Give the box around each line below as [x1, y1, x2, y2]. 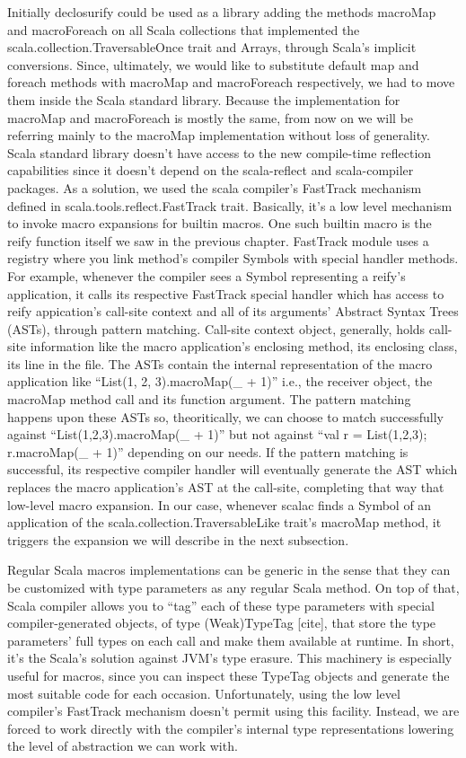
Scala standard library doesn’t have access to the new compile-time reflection [7, 143, 432, 162]
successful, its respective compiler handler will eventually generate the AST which [7, 460, 458, 479]
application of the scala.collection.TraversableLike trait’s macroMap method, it [7, 513, 442, 532]
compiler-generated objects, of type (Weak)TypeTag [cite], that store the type [7, 613, 436, 632]
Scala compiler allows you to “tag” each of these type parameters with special [7, 595, 435, 614]
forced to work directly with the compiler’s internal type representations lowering [7, 718, 454, 737]
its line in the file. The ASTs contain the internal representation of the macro [7, 354, 433, 373]
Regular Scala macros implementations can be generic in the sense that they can [7, 560, 451, 579]
